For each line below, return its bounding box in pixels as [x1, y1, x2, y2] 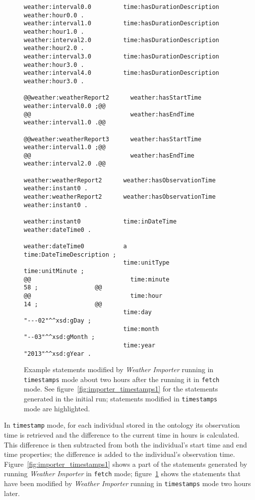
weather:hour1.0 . [24, 28, 84, 35]
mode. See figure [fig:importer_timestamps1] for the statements [24, 384, 218, 394]
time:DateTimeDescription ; [24, 251, 117, 258]
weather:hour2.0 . [24, 45, 84, 52]
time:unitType [123, 259, 170, 267]
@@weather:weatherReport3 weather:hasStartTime [24, 135, 201, 143]
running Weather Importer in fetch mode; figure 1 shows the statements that [4, 468, 241, 479]
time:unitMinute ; [24, 268, 84, 275]
